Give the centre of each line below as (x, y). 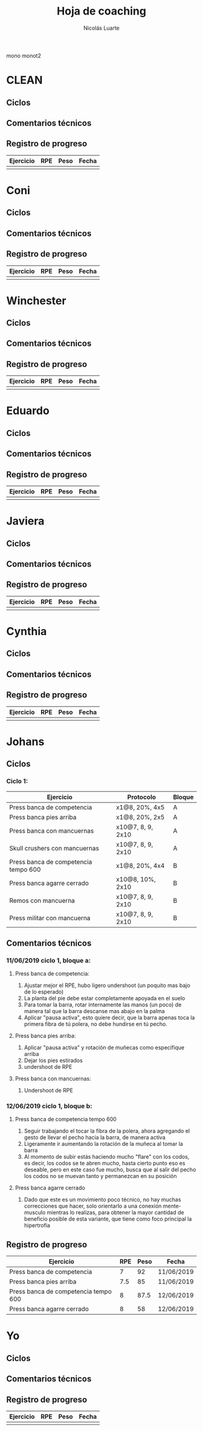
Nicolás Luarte (101, 28)
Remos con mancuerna (42, 900)
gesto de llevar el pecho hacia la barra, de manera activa (95, 1137)
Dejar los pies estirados (53, 1060)
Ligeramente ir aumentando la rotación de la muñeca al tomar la (103, 1144)
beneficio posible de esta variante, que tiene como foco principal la (108, 1219)
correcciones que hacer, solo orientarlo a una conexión (93, 1206)
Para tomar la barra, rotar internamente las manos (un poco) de (103, 1005)
